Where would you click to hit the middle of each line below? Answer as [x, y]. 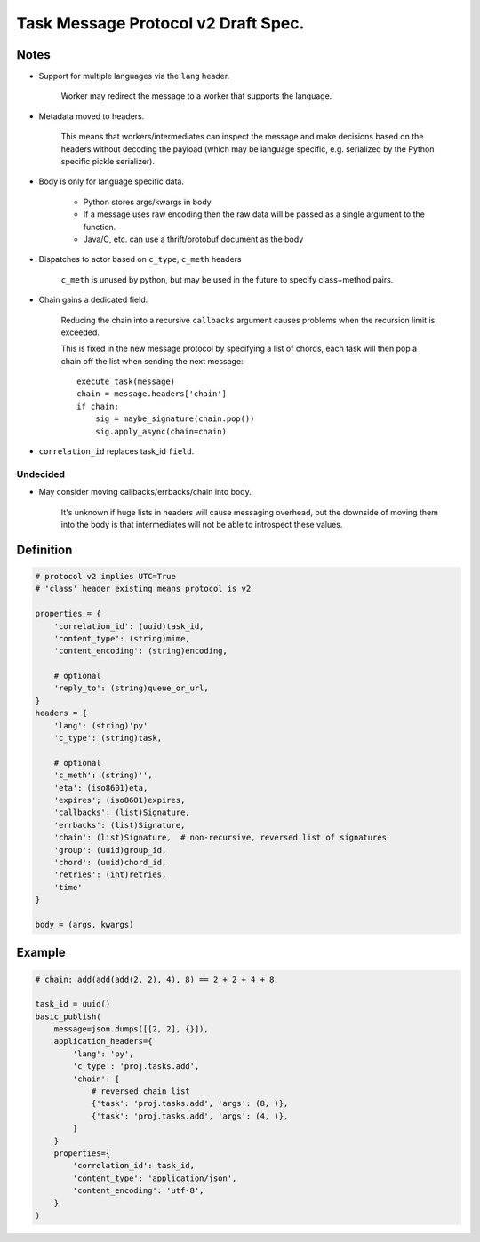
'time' [68, 887]
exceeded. [80, 332]
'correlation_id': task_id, [134, 1166]
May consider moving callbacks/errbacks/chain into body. [145, 492]
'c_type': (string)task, [108, 738]
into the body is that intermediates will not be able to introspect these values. [202, 524]
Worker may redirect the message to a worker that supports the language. [196, 96]
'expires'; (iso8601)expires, [120, 800]
